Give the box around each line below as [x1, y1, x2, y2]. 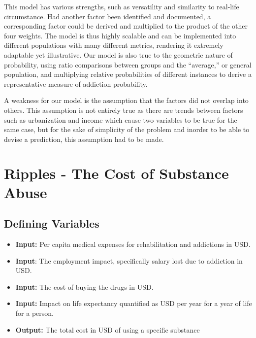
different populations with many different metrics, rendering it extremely [4, 40, 224, 50]
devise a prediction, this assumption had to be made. [4, 134, 164, 144]
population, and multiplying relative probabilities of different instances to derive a [4, 69, 252, 79]
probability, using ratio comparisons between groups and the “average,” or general [4, 59, 252, 69]
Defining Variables [4, 216, 99, 231]
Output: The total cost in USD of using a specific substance [15, 324, 200, 335]
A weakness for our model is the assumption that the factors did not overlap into [4, 95, 249, 105]
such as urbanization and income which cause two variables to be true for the [4, 114, 237, 125]
